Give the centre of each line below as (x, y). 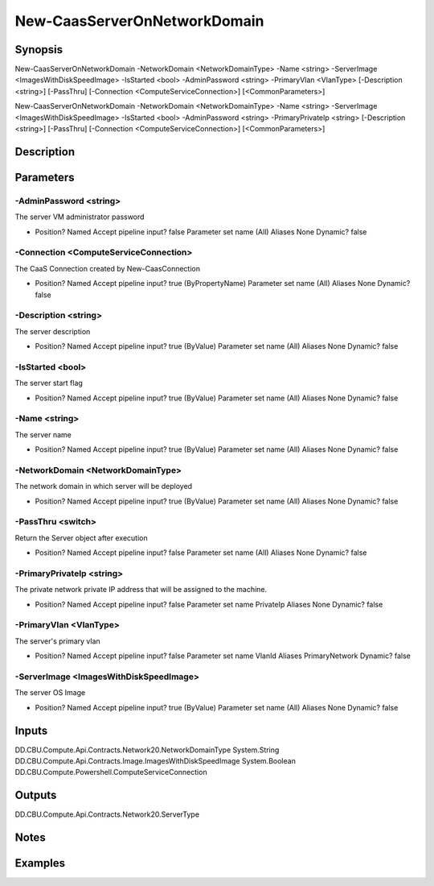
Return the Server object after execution (81, 538)
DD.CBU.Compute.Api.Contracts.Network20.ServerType (107, 814)
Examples (40, 863)
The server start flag (49, 383)
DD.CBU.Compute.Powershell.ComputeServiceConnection (111, 772)
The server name (43, 434)
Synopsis (39, 50)
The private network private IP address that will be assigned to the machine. (141, 590)
